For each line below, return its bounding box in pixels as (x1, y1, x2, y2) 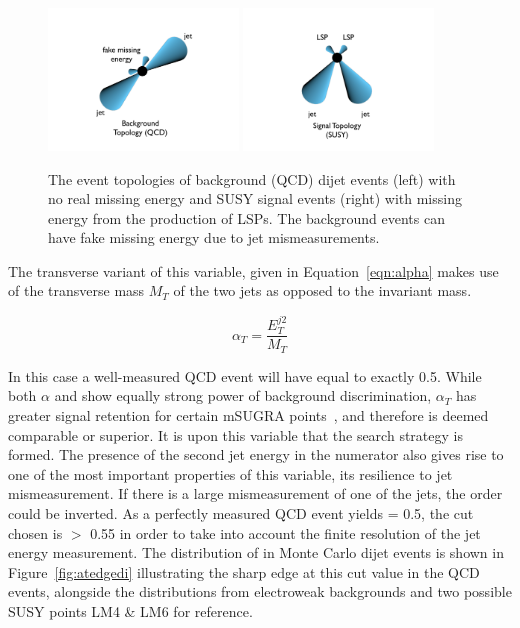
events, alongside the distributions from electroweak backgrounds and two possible (8, 581, 512, 602)
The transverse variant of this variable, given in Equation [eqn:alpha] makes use (8, 260, 499, 281)
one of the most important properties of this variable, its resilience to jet (8, 463, 453, 484)
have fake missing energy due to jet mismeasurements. (48, 227, 380, 248)
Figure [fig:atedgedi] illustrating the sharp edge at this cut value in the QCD (8, 561, 480, 582)
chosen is (8, 522, 63, 543)
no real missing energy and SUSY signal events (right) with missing (48, 188, 462, 209)
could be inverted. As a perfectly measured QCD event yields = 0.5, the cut (8, 502, 474, 523)
